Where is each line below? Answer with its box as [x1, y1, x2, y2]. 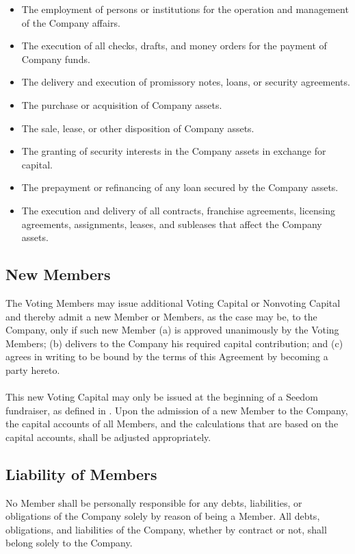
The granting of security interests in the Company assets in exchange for [21, 144, 326, 158]
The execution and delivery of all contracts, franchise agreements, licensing [21, 203, 335, 217]
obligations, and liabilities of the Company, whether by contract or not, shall [5, 522, 327, 536]
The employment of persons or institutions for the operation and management [21, 2, 349, 16]
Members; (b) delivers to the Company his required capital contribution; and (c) [5, 336, 343, 350]
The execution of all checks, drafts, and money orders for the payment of [21, 38, 327, 53]
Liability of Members [5, 463, 157, 484]
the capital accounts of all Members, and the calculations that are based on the [5, 416, 339, 431]
